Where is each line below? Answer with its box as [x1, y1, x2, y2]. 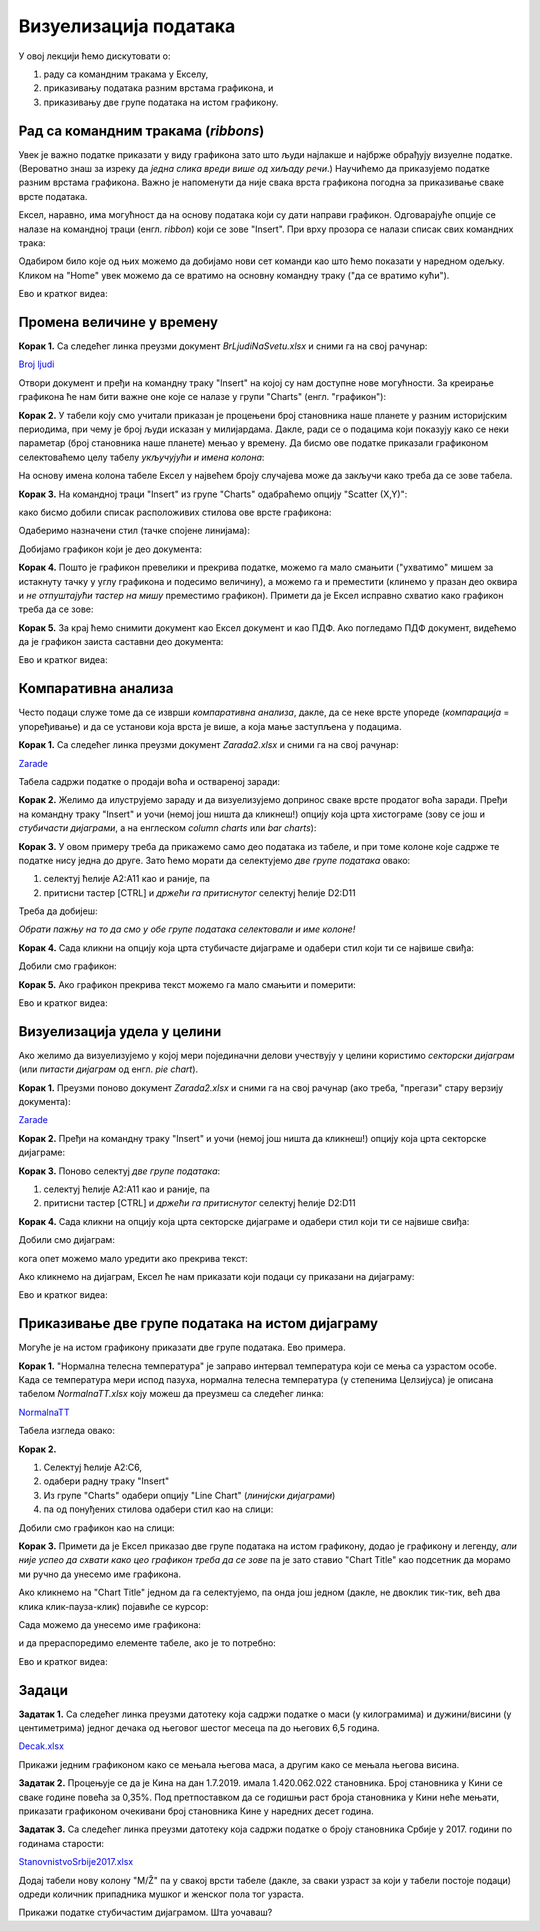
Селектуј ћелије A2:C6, [43, 1461, 143, 1474]
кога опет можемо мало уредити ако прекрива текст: [18, 1252, 249, 1264]
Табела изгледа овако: [18, 1425, 115, 1437]
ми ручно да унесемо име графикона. [18, 1568, 182, 1580]
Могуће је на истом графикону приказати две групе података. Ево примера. [18, 1341, 347, 1354]
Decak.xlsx [18, 1740, 65, 1752]
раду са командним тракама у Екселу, [43, 68, 209, 80]
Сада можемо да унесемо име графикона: [18, 1618, 202, 1630]
